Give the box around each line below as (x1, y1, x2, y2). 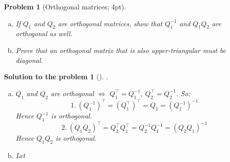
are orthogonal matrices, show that (58, 18, 163, 28)
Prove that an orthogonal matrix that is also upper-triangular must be (15, 45, 226, 55)
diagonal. (15, 54, 43, 65)
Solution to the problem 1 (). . (4, 71, 108, 82)
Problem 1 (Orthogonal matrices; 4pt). (4, 1, 126, 11)
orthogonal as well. (15, 28, 73, 39)
